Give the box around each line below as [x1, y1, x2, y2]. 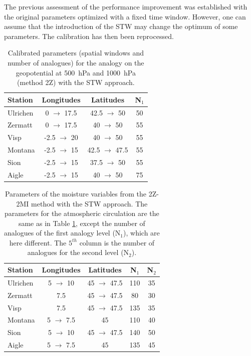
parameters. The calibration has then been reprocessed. [4, 30, 174, 41]
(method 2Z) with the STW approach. [17, 77, 135, 87]
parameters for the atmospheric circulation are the [5, 208, 159, 218]
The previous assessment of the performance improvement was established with [4, 1, 247, 11]
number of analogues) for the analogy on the [8, 57, 144, 67]
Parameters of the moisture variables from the [5, 188, 147, 198]
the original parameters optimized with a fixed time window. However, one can [4, 11, 246, 21]
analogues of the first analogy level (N [4, 227, 121, 238]
